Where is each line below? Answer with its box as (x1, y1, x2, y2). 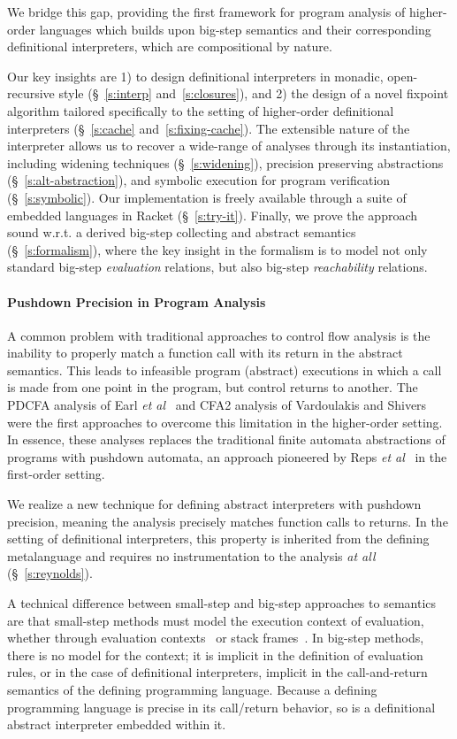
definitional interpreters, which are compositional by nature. (7, 37, 332, 56)
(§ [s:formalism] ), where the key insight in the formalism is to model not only (7, 240, 428, 258)
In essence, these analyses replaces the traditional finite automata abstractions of (7, 430, 446, 449)
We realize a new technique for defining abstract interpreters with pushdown (7, 495, 422, 513)
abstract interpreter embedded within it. (7, 715, 226, 734)
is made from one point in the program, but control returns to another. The (7, 378, 418, 396)
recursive (7, 84, 55, 103)
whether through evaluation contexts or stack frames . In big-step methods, (7, 628, 424, 647)
